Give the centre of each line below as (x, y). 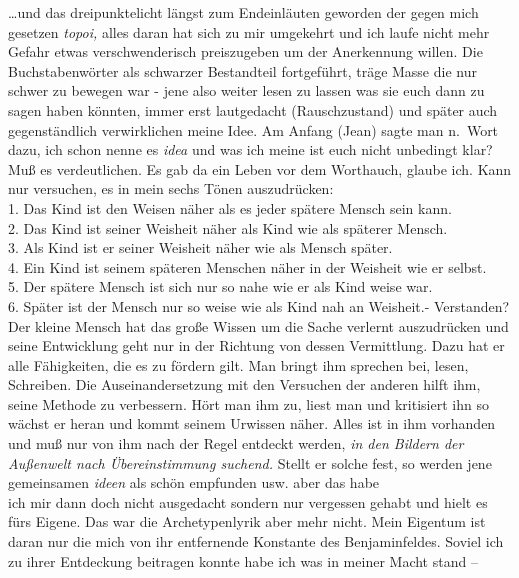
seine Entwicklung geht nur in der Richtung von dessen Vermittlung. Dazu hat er (256, 345)
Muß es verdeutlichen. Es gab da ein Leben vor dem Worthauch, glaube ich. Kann (260, 168)
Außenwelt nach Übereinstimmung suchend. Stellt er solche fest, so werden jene (250, 462)
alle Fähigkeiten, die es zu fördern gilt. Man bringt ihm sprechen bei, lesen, (238, 364)
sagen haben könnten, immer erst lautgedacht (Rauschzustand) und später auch (253, 109)
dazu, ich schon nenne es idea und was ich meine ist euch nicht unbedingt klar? (250, 149)
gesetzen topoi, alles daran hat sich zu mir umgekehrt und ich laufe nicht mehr (249, 31)
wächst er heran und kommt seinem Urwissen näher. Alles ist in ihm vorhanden (252, 423)
